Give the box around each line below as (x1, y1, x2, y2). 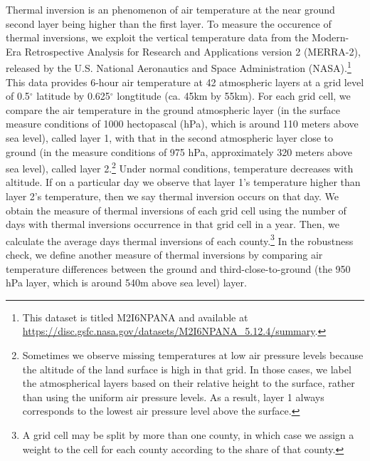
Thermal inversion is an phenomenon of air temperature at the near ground (6, 2, 335, 16)
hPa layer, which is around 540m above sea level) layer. (6, 275, 247, 290)
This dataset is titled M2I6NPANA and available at (22, 309, 248, 324)
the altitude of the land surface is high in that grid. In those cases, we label (22, 361, 351, 376)
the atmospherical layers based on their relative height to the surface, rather (22, 375, 355, 390)
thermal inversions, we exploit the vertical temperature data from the (6, 30, 309, 45)
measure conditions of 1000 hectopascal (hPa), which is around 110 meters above (6, 116, 359, 131)
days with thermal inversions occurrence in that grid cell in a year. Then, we (6, 217, 340, 232)
